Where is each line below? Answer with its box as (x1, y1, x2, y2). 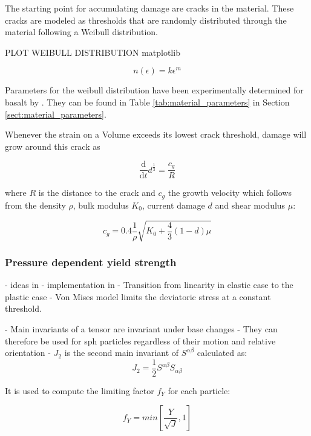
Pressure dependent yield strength (5, 254, 177, 269)
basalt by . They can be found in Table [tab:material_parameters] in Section (5, 95, 290, 108)
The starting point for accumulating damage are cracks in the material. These (5, 2, 294, 14)
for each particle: (168, 384, 231, 397)
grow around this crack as (5, 139, 100, 152)
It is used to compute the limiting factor (5, 384, 154, 397)
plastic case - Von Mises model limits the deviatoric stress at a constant (5, 290, 271, 303)
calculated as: (197, 346, 247, 359)
